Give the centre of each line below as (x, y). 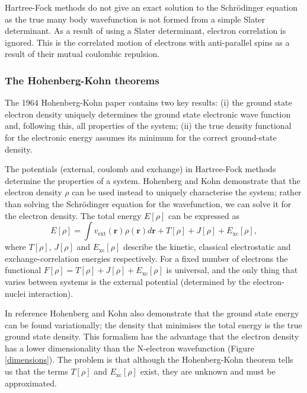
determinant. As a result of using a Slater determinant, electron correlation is (145, 31)
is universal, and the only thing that (232, 270)
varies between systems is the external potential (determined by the (128, 281)
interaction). (51, 293)
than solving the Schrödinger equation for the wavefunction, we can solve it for (148, 203)
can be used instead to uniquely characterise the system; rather (187, 192)
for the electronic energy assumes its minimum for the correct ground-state (141, 137)
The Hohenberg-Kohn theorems (82, 80)
